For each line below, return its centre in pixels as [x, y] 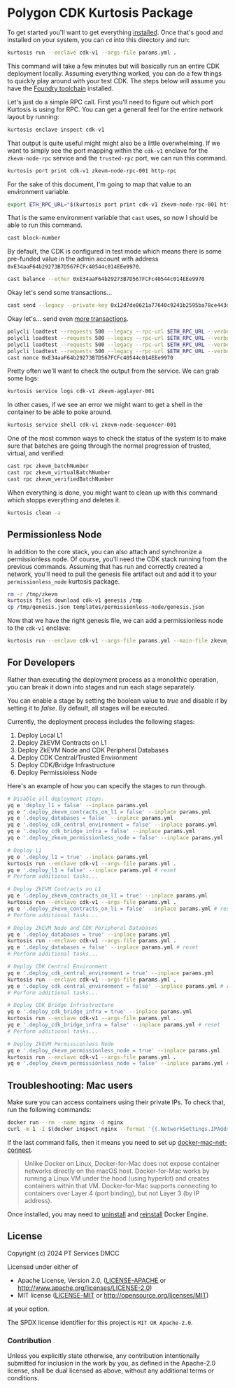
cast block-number [34, 238]
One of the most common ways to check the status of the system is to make [117, 439]
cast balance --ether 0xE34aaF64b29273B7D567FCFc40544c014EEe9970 [106, 279]
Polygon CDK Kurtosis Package [100, 13]
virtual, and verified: [36, 453]
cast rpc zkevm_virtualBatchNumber [59, 473]
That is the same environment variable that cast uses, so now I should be [113, 218]
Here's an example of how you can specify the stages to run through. [107, 785]
